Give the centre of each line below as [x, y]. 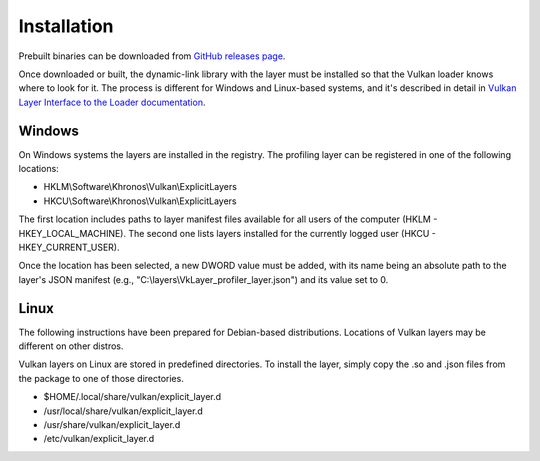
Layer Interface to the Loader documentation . [112, 102]
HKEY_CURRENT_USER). [69, 247]
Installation [66, 26]
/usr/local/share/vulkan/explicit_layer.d [123, 411]
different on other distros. [71, 346]
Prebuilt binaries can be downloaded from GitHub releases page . [152, 56]
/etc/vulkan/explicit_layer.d [99, 439]
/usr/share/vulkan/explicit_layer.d [112, 424]
